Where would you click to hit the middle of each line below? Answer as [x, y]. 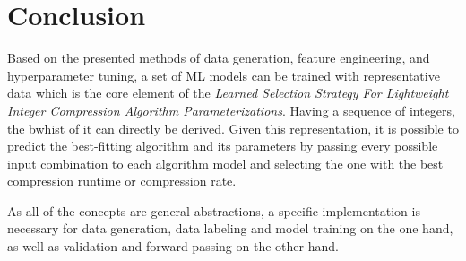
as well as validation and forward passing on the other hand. [173, 246]
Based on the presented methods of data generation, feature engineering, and [219, 58]
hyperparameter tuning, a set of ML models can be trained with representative [224, 75]
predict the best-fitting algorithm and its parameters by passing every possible [223, 146]
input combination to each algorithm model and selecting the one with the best [225, 163]
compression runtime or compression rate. [122, 181]
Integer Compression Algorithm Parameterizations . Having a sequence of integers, [231, 110]
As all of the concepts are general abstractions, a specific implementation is [214, 210]
